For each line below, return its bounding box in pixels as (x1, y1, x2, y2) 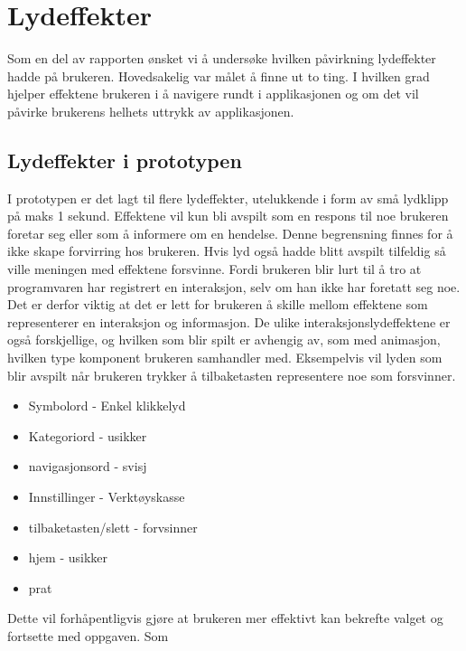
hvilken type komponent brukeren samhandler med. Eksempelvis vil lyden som (7, 348, 443, 367)
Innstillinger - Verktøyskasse (28, 487, 185, 506)
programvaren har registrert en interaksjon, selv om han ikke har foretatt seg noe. (7, 277, 461, 296)
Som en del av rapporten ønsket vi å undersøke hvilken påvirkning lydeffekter (7, 49, 436, 68)
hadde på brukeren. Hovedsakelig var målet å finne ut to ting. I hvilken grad (7, 66, 430, 85)
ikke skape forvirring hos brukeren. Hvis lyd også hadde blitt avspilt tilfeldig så (7, 241, 446, 260)
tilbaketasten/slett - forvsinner (28, 517, 198, 536)
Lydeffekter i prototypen (7, 146, 242, 174)
